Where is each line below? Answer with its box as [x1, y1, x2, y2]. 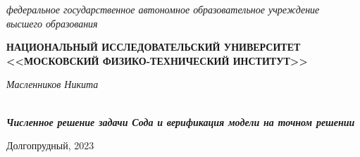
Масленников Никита [6, 77, 99, 92]
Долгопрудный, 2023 [6, 138, 94, 153]
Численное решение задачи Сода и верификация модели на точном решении [6, 114, 355, 129]
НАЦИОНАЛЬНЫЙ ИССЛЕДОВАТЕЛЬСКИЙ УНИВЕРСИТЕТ [6, 39, 301, 54]
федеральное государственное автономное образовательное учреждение [6, 2, 320, 16]
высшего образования [6, 15, 98, 30]
